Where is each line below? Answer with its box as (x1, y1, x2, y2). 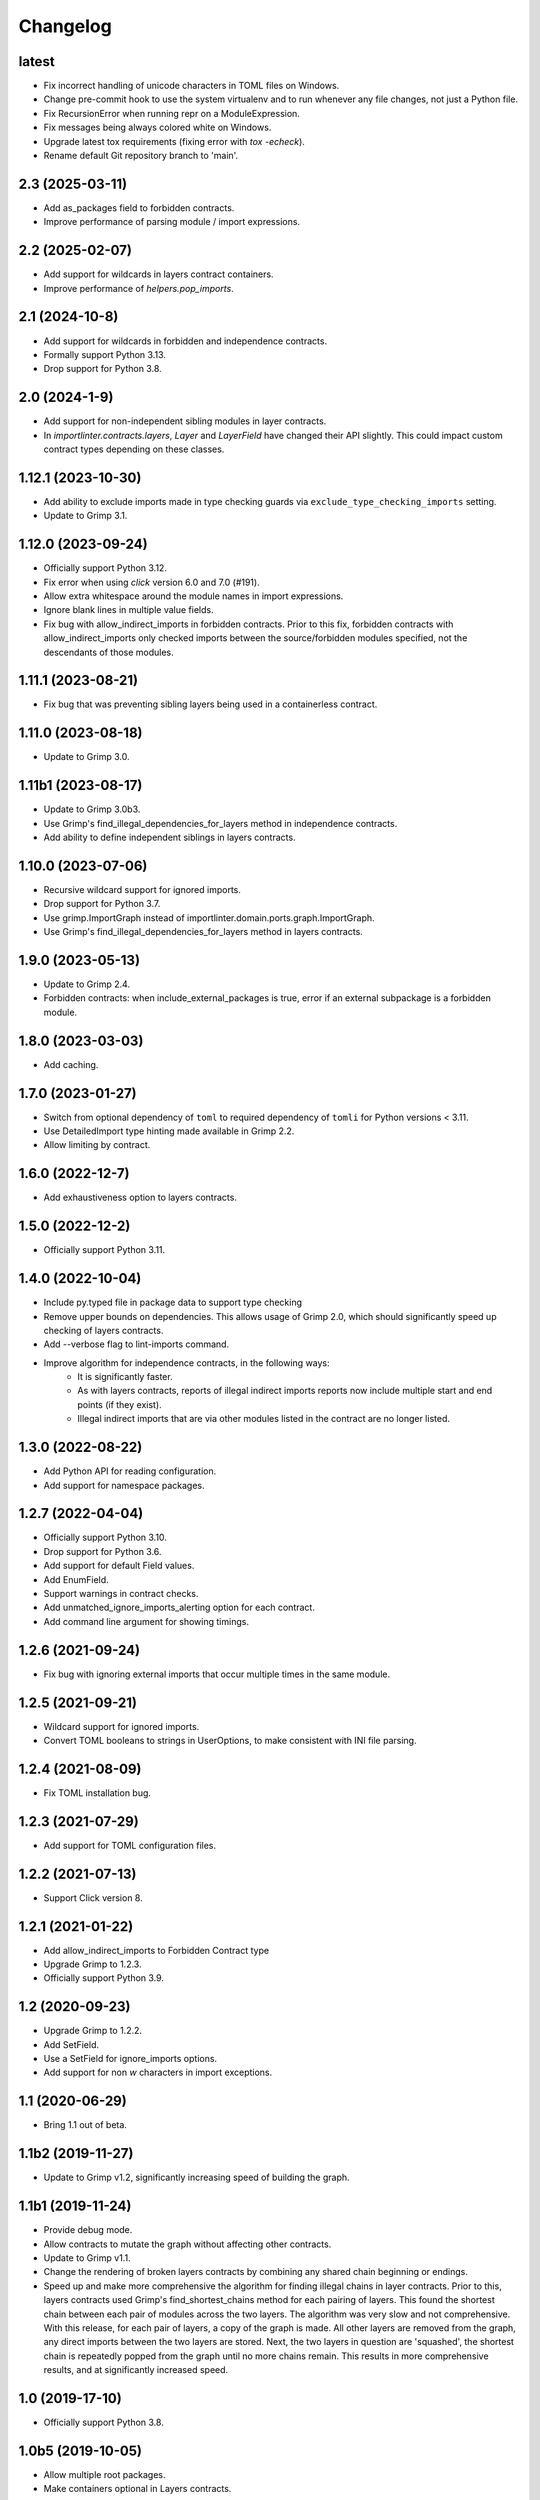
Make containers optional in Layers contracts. (43, 2483, 232, 2495)
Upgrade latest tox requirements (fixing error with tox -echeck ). (43, 135, 305, 147)
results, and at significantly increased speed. (43, 2364, 229, 2376)
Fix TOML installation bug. (43, 1786, 152, 1799)
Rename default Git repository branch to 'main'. (43, 150, 239, 162)
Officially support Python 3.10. (43, 1531, 167, 1544)
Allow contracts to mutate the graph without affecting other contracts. (43, 2238, 332, 2250)
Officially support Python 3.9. (43, 1972, 165, 1984)
